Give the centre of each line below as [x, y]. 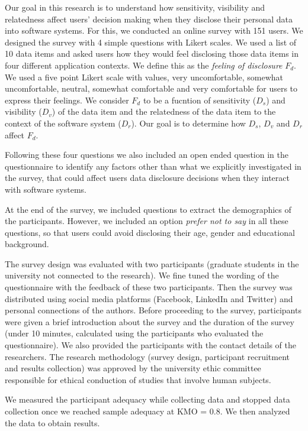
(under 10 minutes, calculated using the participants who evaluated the [134, 333]
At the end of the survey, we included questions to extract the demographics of [148, 209]
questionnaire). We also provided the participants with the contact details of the [150, 345]
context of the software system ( [63, 123]
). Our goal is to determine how [188, 123]
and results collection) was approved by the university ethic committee [133, 368]
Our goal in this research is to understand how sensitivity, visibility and [135, 7]
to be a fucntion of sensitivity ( [200, 100]
